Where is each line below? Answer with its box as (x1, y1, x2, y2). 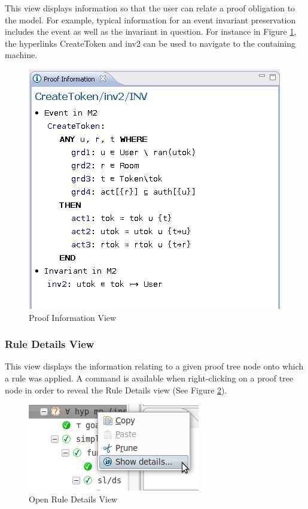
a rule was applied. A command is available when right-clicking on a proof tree (5, 371, 294, 384)
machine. (5, 49, 38, 61)
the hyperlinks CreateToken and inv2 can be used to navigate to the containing (5, 37, 296, 49)
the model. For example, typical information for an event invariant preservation (5, 13, 296, 26)
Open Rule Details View (29, 492, 118, 505)
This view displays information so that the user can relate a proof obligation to (5, 2, 295, 14)
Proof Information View (29, 311, 117, 323)
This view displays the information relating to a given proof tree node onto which (5, 360, 304, 372)
